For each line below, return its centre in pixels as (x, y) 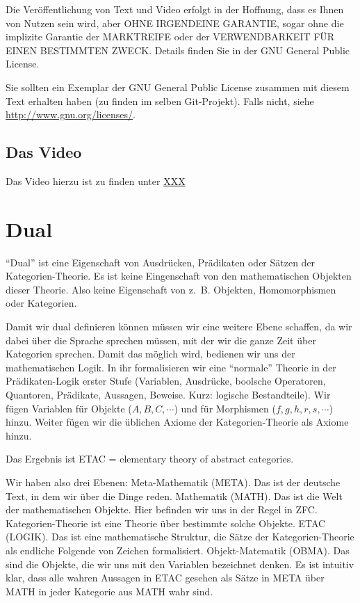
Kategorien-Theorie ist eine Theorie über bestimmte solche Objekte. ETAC (166, 523)
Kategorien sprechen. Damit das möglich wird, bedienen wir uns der (150, 354)
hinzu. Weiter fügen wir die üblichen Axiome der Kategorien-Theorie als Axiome (177, 422)
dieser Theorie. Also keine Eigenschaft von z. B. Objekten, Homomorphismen (171, 289)
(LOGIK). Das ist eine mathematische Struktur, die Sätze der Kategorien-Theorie (180, 537)
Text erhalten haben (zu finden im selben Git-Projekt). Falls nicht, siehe (160, 100)
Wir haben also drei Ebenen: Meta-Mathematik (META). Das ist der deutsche (173, 482)
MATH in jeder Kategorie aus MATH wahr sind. (109, 591)
